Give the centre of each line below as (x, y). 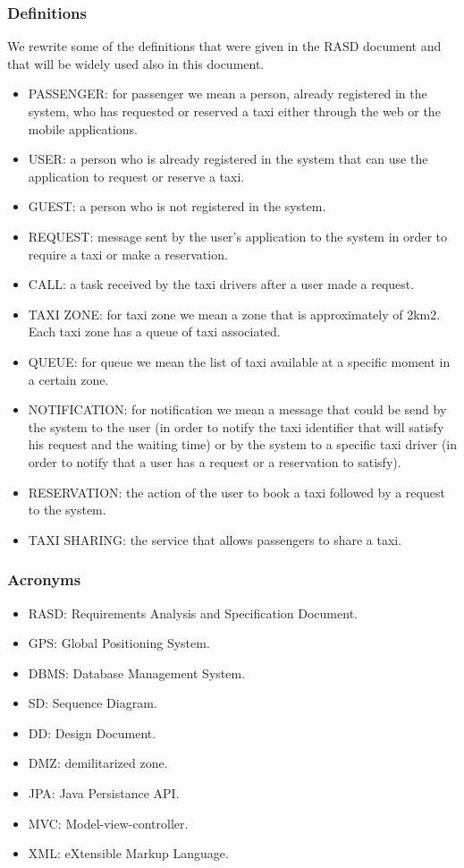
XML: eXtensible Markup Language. (128, 853)
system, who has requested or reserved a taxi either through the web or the (234, 111)
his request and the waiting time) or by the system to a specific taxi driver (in (243, 444)
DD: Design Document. (92, 732)
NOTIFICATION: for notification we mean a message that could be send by (237, 409)
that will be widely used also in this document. (136, 63)
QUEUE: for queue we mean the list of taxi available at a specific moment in (239, 361)
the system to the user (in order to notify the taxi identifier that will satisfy (236, 426)
